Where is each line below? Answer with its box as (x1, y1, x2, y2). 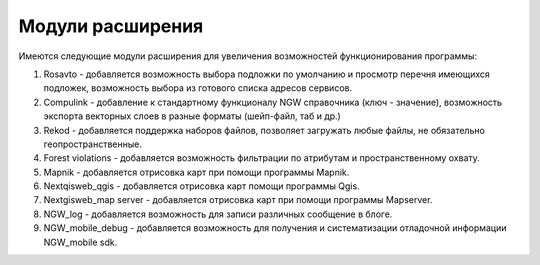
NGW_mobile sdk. (43, 236, 118, 248)
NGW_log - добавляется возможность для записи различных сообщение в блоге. (43, 208, 393, 220)
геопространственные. (43, 138, 142, 150)
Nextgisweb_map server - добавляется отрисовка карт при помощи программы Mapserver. (43, 194, 433, 206)
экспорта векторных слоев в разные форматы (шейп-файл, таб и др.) (43, 110, 342, 122)
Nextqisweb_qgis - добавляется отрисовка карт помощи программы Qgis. (43, 180, 360, 192)
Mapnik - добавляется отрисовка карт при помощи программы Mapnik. (43, 166, 350, 178)
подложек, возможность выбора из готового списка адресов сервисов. (43, 82, 353, 94)
